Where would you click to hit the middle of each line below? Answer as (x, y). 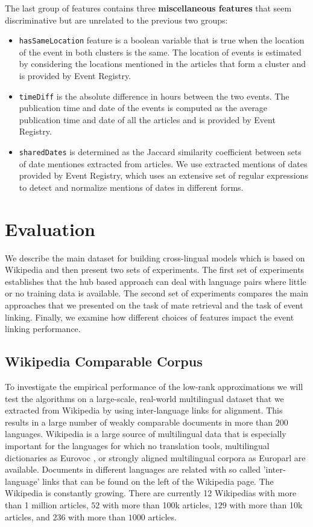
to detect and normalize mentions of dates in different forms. (131, 187)
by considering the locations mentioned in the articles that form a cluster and (163, 64)
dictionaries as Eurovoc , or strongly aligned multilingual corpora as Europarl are (155, 457)
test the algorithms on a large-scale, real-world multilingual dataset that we (144, 398)
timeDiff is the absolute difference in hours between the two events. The (154, 96)
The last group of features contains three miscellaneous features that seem (148, 8)
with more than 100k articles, (157, 504)
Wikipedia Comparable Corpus (104, 361)
